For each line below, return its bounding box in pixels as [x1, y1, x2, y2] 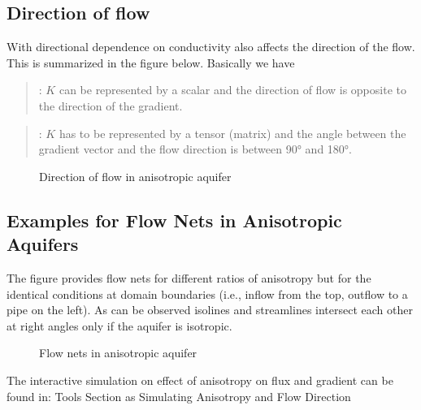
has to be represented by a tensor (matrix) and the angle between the [59, 124, 406, 141]
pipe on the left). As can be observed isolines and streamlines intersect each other [7, 301, 413, 318]
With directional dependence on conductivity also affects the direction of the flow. [7, 38, 415, 55]
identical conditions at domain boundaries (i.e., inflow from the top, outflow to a [7, 285, 408, 302]
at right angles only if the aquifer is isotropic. [7, 317, 232, 334]
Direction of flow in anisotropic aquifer [39, 167, 232, 184]
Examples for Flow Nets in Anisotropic [7, 207, 342, 232]
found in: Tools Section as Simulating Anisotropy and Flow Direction [7, 387, 351, 404]
